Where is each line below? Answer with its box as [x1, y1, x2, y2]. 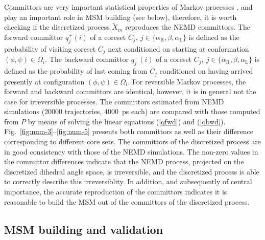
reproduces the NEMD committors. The [125, 21, 250, 32]
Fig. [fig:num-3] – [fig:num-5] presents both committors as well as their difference [4, 126, 254, 137]
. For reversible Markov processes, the [128, 76, 246, 86]
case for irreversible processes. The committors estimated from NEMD [4, 96, 224, 106]
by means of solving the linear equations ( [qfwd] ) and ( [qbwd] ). [28, 116, 226, 126]
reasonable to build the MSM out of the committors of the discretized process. [4, 196, 250, 207]
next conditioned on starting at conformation [108, 43, 249, 54]
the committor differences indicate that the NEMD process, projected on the [4, 156, 244, 167]
